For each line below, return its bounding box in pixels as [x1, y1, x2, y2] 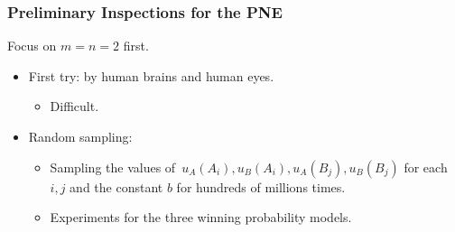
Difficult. [50, 97, 99, 116]
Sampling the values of [50, 157, 176, 176]
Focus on [7, 36, 57, 55]
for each [404, 157, 448, 176]
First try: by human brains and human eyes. [28, 66, 274, 85]
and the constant [70, 177, 163, 196]
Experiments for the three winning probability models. [50, 208, 352, 227]
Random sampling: [28, 127, 133, 145]
